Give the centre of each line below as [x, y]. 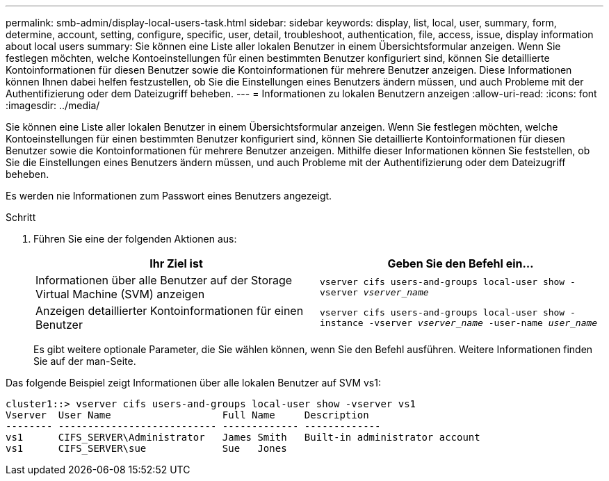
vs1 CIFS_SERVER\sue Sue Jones [146, 448]
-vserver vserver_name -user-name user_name [483, 323]
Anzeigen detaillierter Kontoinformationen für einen [170, 311]
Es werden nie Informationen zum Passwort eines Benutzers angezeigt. [169, 196]
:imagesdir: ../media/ [53, 105]
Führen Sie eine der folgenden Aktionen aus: [135, 239]
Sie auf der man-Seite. [85, 361]
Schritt [21, 217]
